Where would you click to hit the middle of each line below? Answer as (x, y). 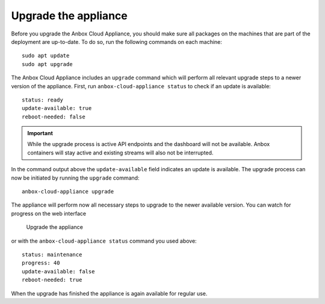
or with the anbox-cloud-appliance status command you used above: (104, 241)
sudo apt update (46, 56)
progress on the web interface (49, 213)
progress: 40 (41, 263)
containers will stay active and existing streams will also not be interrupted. (120, 153)
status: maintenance (52, 254)
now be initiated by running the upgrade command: (75, 178)
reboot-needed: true (52, 280)
